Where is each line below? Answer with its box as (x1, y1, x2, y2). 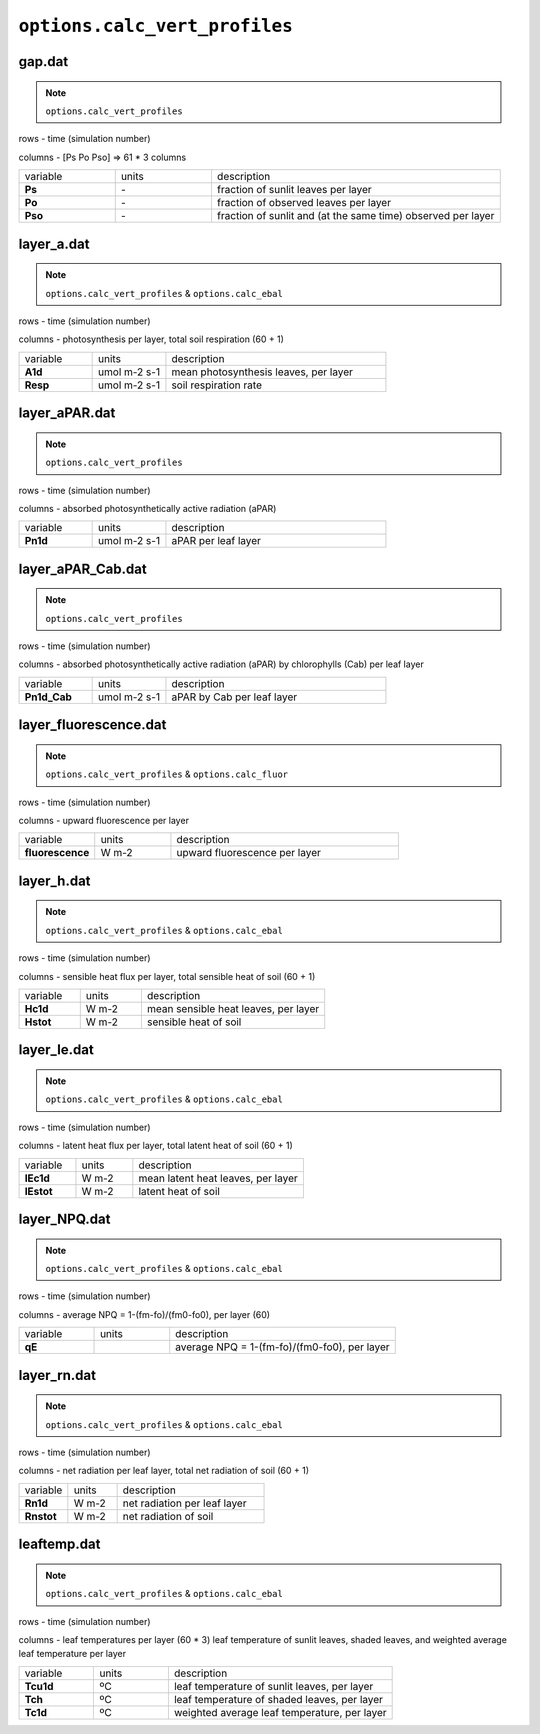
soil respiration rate (171, 378, 262, 392)
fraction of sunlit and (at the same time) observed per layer (216, 209, 495, 223)
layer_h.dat (18, 872, 91, 889)
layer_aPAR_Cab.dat (18, 560, 147, 577)
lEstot (24, 1184, 54, 1198)
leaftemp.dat (18, 1536, 101, 1553)
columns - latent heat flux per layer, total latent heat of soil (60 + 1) (18, 1140, 294, 1152)
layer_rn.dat (18, 1366, 97, 1384)
